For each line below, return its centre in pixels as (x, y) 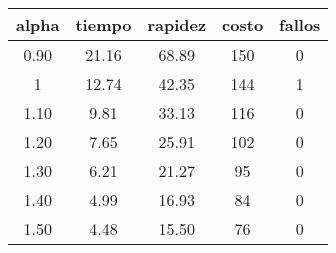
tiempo (103, 24)
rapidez (177, 24)
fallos (300, 24)
